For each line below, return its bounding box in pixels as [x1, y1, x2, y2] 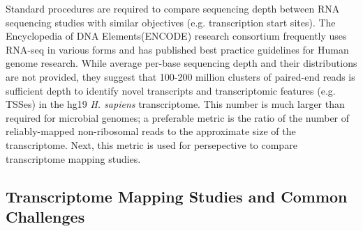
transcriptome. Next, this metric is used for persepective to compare [6, 137, 297, 152]
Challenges [6, 205, 85, 227]
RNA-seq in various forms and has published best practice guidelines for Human [6, 42, 349, 56]
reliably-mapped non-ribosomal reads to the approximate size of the [6, 124, 296, 138]
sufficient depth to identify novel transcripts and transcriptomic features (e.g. [6, 83, 336, 97]
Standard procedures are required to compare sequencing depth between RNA [6, 1, 340, 15]
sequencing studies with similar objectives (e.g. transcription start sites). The [6, 15, 336, 29]
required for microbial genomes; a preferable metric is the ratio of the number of [6, 110, 350, 125]
